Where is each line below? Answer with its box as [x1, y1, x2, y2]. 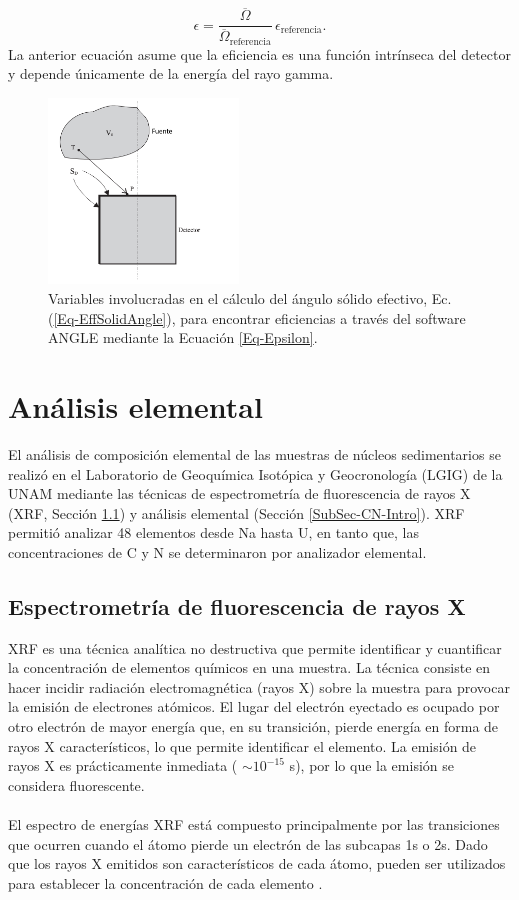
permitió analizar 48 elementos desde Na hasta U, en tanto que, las [8, 522, 420, 543]
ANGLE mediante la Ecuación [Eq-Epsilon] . [48, 327, 318, 348]
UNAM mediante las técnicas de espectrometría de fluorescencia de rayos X [8, 483, 471, 504]
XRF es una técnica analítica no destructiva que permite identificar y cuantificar [8, 637, 502, 658]
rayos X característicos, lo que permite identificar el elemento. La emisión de [8, 735, 477, 756]
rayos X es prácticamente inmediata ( [8, 755, 238, 776]
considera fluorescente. [8, 774, 145, 795]
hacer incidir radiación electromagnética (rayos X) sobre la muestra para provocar [8, 676, 510, 697]
